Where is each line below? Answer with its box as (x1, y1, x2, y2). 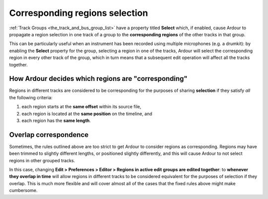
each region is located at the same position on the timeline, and (21, 111, 152, 117)
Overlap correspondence (9, 131, 89, 139)
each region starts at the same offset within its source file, (21, 104, 141, 110)
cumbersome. (9, 188, 38, 194)
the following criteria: (9, 94, 53, 100)
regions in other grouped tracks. (9, 157, 75, 163)
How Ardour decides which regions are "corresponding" (9, 74, 188, 83)
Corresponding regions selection (9, 7, 148, 18)
